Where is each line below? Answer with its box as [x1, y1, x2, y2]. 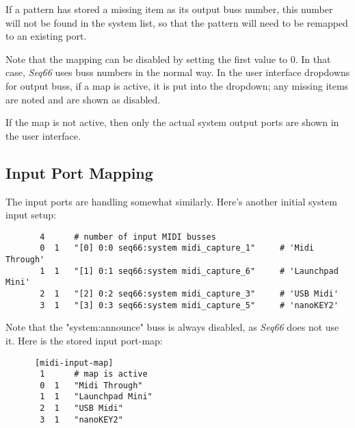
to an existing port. [5, 29, 87, 43]
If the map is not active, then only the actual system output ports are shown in [5, 115, 339, 129]
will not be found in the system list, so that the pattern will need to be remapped [5, 15, 348, 29]
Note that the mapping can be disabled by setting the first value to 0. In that [5, 51, 331, 66]
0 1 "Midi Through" [40, 380, 143, 390]
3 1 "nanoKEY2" [40, 414, 123, 425]
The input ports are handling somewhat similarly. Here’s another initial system [5, 194, 337, 208]
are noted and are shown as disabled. [5, 92, 161, 106]
